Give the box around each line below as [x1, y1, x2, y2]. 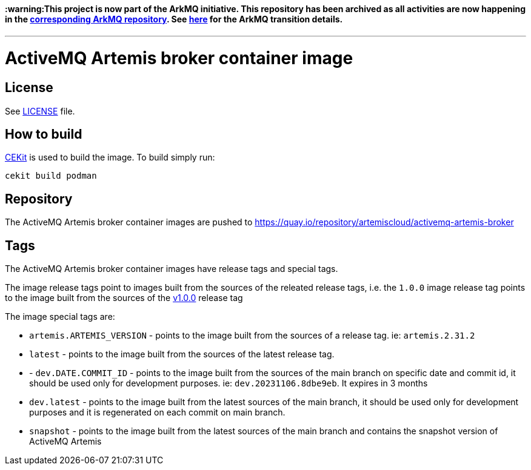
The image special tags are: [5, 311, 115, 322]
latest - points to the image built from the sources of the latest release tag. [29, 349, 335, 360]
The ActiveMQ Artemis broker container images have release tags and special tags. [5, 263, 338, 274]
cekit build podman [5, 171, 97, 181]
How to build [5, 126, 82, 142]
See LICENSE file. [5, 105, 75, 116]
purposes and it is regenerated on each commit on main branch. [29, 407, 286, 418]
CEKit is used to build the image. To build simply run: [5, 152, 215, 163]
